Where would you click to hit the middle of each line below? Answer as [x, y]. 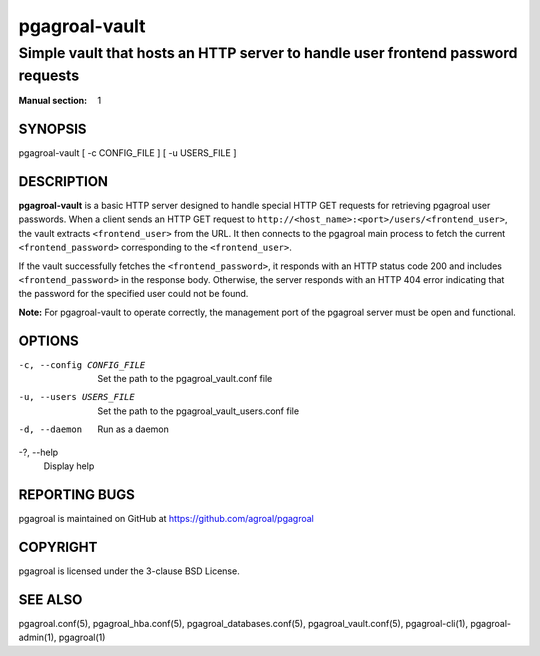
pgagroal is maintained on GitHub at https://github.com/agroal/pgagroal [166, 518]
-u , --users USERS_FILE [76, 397]
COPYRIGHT [58, 546]
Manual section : [53, 101]
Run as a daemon [133, 429]
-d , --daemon [50, 429]
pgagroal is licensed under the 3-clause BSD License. [129, 571]
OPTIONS [48, 340]
